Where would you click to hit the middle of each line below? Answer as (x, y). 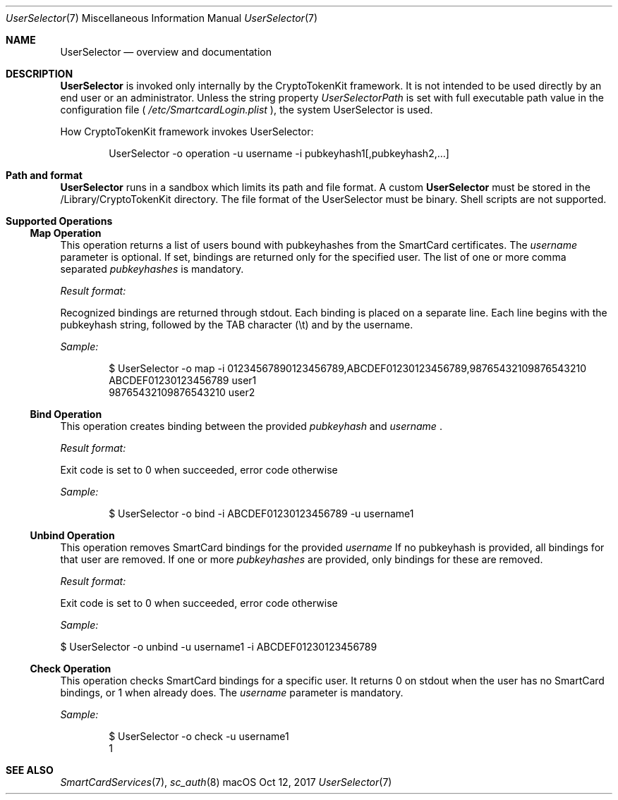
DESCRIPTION (40, 74)
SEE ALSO (30, 770)
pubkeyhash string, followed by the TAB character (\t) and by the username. (237, 325)
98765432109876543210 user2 (182, 392)
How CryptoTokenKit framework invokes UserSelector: (187, 131)
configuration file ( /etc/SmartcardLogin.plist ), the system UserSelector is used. (247, 110)
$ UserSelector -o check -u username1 (199, 736)
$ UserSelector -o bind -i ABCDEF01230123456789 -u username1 (261, 513)
